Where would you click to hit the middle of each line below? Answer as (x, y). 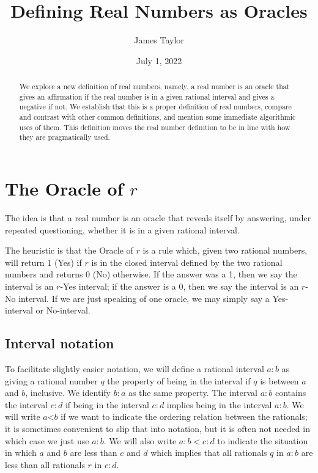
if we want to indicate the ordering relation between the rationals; (184, 416)
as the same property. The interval (193, 393)
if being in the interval (107, 404)
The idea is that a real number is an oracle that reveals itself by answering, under (158, 217)
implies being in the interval (219, 404)
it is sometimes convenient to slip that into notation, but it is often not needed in (157, 428)
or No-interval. (63, 310)
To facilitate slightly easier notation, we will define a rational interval (135, 368)
